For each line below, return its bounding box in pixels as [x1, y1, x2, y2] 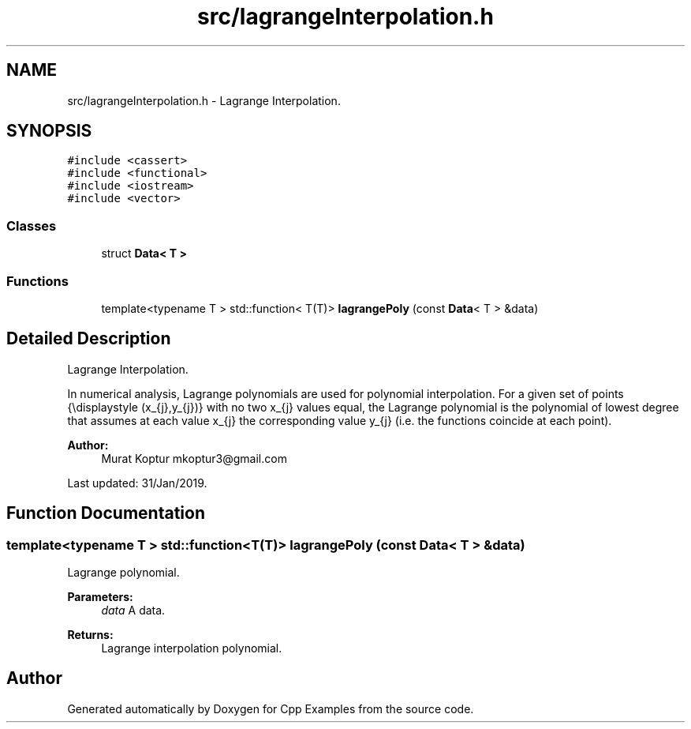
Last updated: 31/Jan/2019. [67, 475, 207, 490]
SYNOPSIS [6, 121, 92, 141]
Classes [6, 217, 57, 234]
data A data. [101, 603, 166, 617]
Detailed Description [6, 329, 171, 349]
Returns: [67, 628, 114, 641]
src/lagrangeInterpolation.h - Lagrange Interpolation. [67, 93, 341, 107]
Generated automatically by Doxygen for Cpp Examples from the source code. [67, 701, 474, 716]
